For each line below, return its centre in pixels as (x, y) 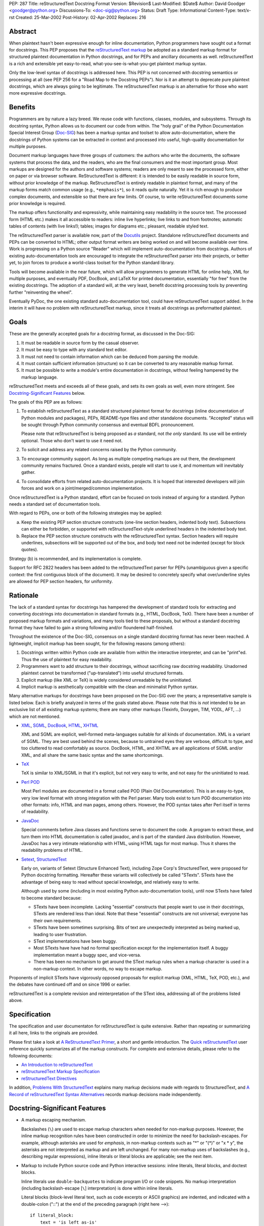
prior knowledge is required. (37, 204)
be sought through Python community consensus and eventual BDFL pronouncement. (108, 425)
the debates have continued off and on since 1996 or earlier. (70, 984)
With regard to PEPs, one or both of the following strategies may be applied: (86, 513)
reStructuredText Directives (49, 1078)
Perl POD (31, 782)
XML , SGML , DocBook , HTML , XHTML (60, 725)
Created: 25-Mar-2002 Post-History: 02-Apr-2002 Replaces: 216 (81, 17)
